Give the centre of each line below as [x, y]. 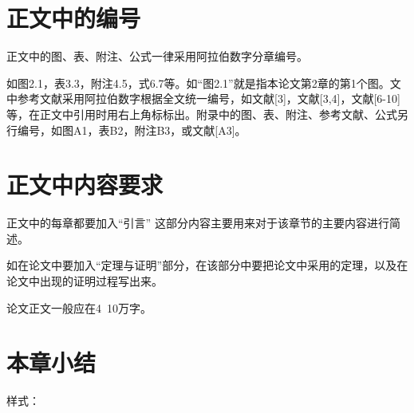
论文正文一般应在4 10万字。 [79, 307]
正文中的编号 [74, 18]
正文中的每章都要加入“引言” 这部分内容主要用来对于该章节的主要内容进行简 [203, 223]
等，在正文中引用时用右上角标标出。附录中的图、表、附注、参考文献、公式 [202, 114]
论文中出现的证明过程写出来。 [85, 281]
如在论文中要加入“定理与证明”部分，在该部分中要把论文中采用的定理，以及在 [207, 265]
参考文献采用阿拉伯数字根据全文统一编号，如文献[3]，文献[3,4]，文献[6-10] [209, 98]
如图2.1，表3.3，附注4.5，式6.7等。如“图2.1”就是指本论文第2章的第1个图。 [198, 83]
